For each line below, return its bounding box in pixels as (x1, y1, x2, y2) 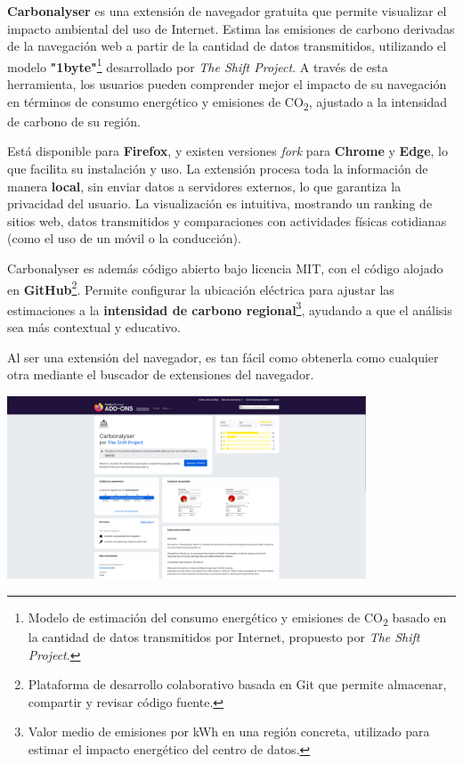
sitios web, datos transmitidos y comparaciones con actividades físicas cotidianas (7, 211, 447, 230)
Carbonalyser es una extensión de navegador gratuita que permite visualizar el (7, 2, 447, 20)
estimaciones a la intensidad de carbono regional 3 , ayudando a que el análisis (7, 297, 452, 319)
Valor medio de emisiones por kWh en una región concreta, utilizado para (28, 722, 430, 741)
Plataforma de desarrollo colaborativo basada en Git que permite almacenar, (28, 675, 447, 694)
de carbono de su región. (7, 111, 141, 130)
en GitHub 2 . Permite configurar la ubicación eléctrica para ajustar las (7, 277, 394, 298)
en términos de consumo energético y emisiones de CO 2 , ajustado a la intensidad (7, 92, 448, 113)
